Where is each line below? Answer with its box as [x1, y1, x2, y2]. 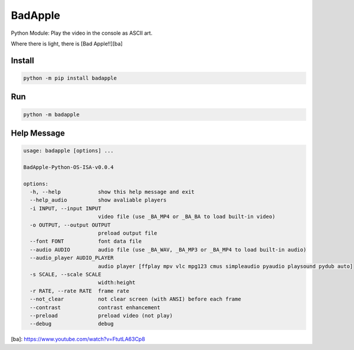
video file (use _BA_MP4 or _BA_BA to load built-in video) [97, 213, 276, 220]
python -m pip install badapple [23, 74, 117, 81]
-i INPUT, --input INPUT [29, 205, 101, 212]
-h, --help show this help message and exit [29, 189, 195, 196]
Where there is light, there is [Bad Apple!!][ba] [11, 40, 123, 47]
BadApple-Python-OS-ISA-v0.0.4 [23, 164, 114, 170]
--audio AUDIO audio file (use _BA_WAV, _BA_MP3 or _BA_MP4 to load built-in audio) [29, 246, 307, 253]
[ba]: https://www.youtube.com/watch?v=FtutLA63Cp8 [11, 336, 146, 343]
